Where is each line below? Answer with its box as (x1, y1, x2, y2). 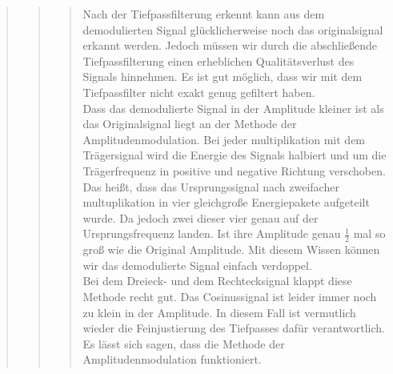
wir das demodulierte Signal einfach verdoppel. (82, 256, 312, 273)
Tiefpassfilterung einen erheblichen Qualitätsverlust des (82, 52, 355, 69)
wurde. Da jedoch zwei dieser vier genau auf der (82, 209, 319, 226)
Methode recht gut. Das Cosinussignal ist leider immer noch (82, 288, 377, 304)
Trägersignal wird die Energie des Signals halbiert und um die (82, 147, 387, 163)
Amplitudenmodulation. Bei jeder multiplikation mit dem (82, 131, 366, 147)
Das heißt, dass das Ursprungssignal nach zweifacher (82, 178, 339, 195)
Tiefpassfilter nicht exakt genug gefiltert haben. (82, 83, 315, 100)
